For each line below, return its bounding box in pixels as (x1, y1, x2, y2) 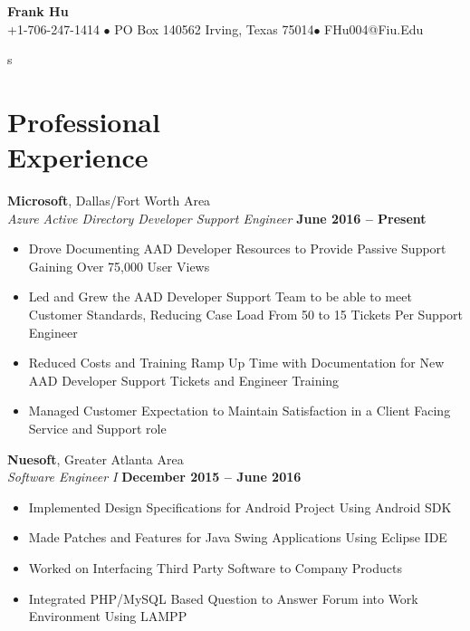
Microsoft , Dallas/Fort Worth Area (7, 191, 211, 210)
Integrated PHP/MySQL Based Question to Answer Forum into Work (28, 588, 418, 607)
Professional (7, 102, 160, 139)
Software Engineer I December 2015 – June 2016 (7, 467, 302, 486)
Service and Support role (28, 419, 167, 438)
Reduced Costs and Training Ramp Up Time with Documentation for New (28, 353, 445, 372)
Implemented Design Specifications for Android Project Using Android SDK (28, 497, 452, 516)
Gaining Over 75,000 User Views (28, 256, 210, 275)
